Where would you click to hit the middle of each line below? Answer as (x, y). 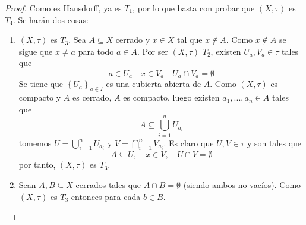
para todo (96, 51)
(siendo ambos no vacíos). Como (242, 184)
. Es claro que (189, 143)
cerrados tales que (108, 184)
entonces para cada (106, 196)
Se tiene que (41, 84)
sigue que (36, 51)
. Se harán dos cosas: (51, 19)
